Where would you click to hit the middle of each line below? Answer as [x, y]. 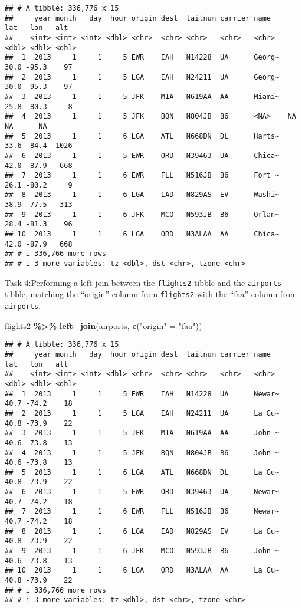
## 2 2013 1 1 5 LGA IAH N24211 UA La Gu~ [142, 413]
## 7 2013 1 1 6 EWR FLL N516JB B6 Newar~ [142, 512]
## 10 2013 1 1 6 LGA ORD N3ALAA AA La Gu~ [142, 571]
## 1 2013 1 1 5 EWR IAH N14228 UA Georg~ [142, 57]
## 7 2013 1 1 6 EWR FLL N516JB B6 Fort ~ [142, 175]
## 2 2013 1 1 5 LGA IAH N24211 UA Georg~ [142, 77]
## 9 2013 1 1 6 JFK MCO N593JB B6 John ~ [142, 551]
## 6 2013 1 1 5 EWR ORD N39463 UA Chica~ [142, 155]
